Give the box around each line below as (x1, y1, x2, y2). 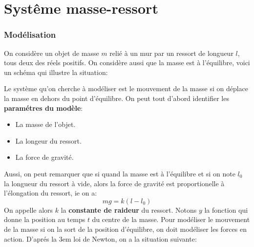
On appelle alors (4, 204, 53, 215)
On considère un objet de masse (4, 48, 99, 58)
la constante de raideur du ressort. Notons (61, 204, 197, 215)
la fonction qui (204, 204, 248, 215)
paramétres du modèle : (4, 102, 83, 113)
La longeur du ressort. (15, 135, 82, 146)
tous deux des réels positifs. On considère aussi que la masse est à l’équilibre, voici (4, 57, 250, 68)
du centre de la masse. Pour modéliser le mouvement (92, 214, 250, 224)
